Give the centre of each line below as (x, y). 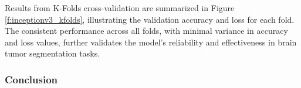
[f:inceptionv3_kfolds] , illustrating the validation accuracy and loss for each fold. (150, 19)
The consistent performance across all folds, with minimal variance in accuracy (146, 31)
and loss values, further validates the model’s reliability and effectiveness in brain (151, 42)
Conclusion (31, 79)
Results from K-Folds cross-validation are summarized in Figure (120, 8)
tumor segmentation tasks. (53, 53)
